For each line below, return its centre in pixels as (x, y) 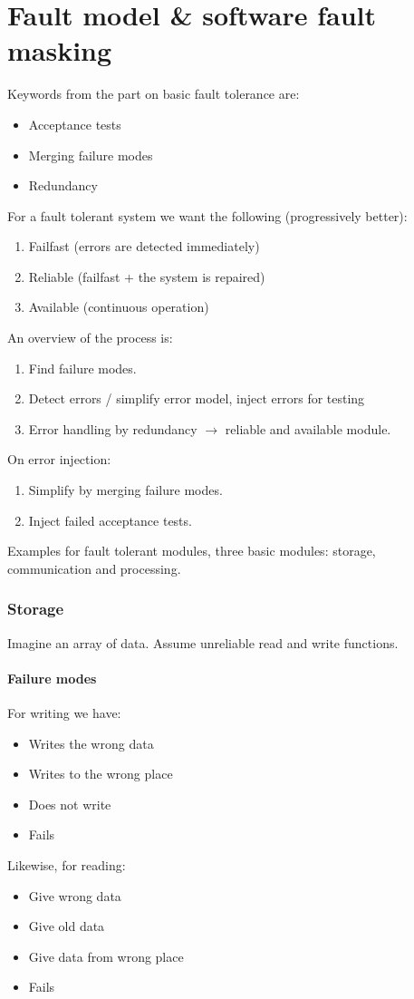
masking (60, 50)
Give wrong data (75, 895)
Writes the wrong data (91, 743)
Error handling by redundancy (113, 428)
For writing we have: (64, 713)
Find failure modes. (82, 368)
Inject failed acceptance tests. (110, 520)
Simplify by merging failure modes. (125, 490)
